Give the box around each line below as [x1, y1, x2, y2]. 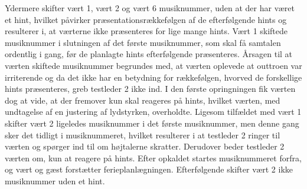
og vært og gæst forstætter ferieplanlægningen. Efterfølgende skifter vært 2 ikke [5, 163, 293, 175]
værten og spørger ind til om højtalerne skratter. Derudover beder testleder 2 [5, 140, 285, 152]
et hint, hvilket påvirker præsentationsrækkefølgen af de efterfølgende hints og [5, 13, 287, 25]
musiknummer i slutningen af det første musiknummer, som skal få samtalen [5, 36, 281, 48]
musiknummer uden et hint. [5, 174, 105, 187]
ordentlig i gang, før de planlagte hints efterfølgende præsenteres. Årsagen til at [5, 48, 293, 60]
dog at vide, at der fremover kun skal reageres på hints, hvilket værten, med [5, 94, 280, 106]
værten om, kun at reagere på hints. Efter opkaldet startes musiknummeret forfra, [5, 151, 302, 164]
